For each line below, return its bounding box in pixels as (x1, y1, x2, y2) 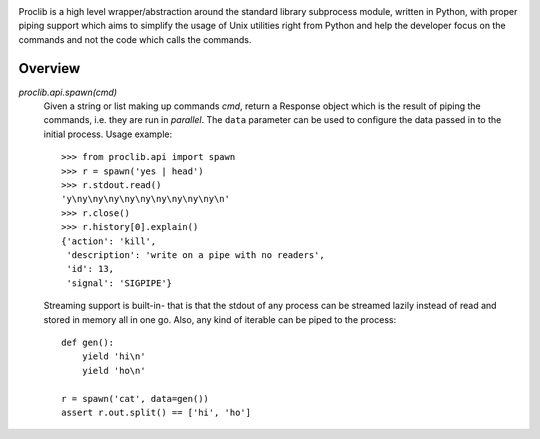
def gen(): (61, 336, 115, 348)
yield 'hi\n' (81, 351, 146, 362)
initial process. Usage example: (43, 128, 173, 140)
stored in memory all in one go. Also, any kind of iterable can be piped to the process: (43, 313, 397, 325)
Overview (18, 60, 81, 77)
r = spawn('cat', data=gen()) (61, 393, 210, 404)
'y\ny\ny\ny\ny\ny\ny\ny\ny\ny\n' (61, 193, 230, 205)
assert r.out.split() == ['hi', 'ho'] (61, 406, 252, 418)
